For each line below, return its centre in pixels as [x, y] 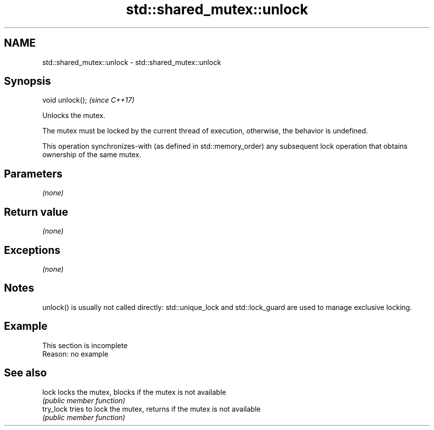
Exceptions [32, 250]
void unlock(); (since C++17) [88, 100]
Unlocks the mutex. [74, 116]
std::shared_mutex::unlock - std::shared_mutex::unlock [132, 62]
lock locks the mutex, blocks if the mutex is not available [134, 392]
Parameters [33, 174]
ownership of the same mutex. [92, 155]
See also [26, 373]
